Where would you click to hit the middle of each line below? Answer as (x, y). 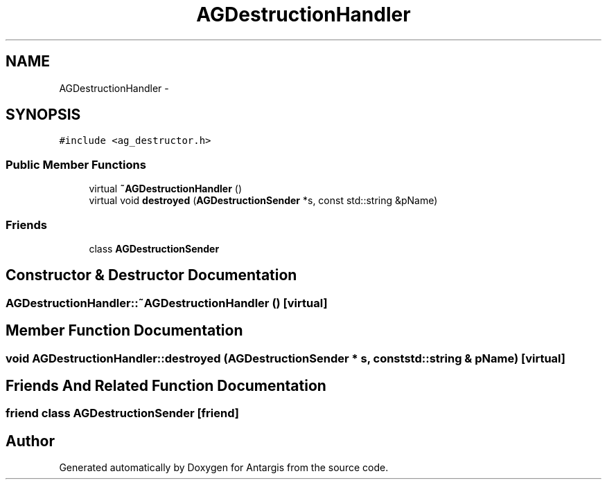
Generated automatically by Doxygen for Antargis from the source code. (224, 468)
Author (30, 441)
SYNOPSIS (43, 115)
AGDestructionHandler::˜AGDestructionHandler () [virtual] (167, 303)
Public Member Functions (76, 164)
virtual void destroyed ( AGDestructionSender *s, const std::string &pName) (263, 201)
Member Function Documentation (124, 331)
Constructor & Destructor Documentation (151, 275)
